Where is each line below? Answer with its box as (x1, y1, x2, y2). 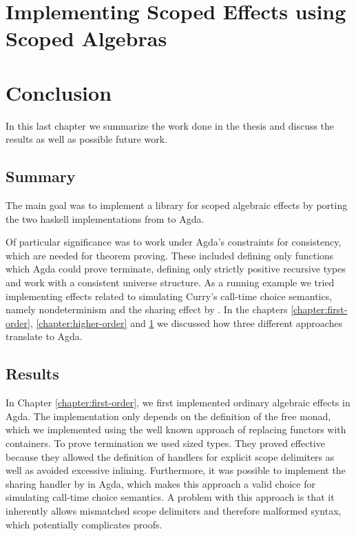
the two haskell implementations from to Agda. (6, 211, 205, 226)
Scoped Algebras (6, 24, 167, 52)
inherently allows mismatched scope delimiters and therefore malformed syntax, (6, 503, 342, 517)
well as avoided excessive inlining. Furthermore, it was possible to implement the (6, 463, 346, 477)
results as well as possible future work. (6, 132, 168, 146)
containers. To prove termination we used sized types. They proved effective (6, 436, 325, 450)
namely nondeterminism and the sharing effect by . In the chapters (6, 302, 288, 317)
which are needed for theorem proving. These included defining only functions (6, 248, 334, 262)
